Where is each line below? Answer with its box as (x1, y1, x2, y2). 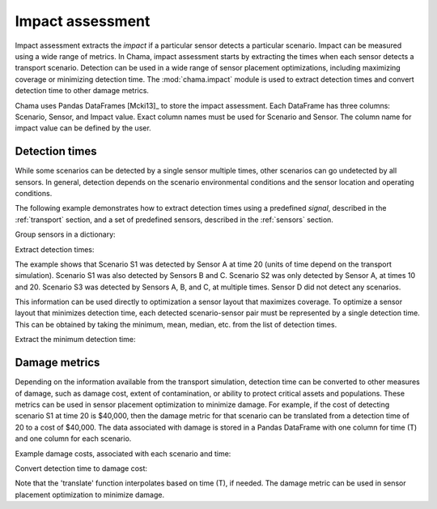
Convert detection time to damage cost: (15, 463, 148, 473)
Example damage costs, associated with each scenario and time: (15, 448, 231, 458)
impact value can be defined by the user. (15, 123, 151, 133)
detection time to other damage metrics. (15, 86, 150, 96)
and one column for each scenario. (15, 434, 132, 443)
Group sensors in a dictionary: (15, 229, 117, 239)
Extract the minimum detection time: (15, 335, 136, 344)
